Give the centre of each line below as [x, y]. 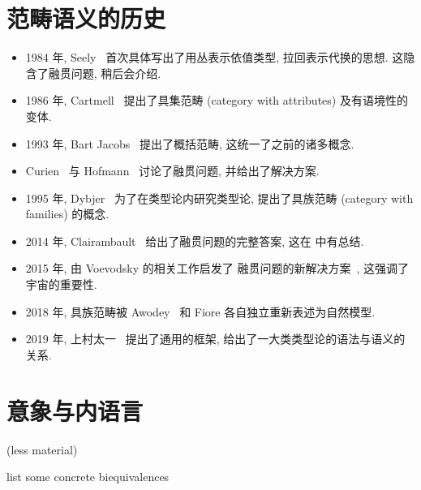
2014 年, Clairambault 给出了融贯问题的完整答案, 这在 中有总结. [195, 241]
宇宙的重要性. [61, 284]
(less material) [42, 449]
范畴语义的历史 [86, 18]
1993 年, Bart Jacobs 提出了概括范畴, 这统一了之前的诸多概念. [190, 143]
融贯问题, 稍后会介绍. [105, 73]
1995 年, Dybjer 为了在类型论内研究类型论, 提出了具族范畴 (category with [219, 198]
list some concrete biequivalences [88, 477]
